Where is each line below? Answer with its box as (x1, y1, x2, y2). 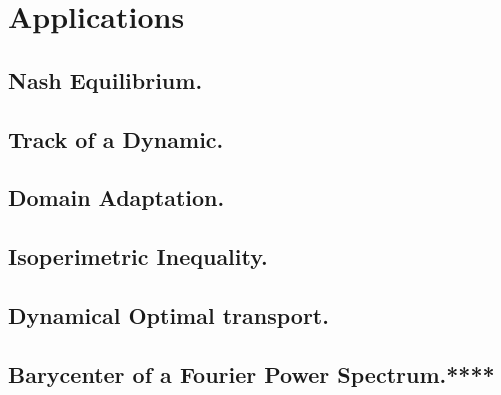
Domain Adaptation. (8, 182, 225, 213)
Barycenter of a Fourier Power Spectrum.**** (8, 358, 495, 389)
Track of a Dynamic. (8, 123, 224, 154)
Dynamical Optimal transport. (8, 299, 329, 330)
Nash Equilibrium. (8, 64, 203, 95)
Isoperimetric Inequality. (8, 241, 268, 272)
